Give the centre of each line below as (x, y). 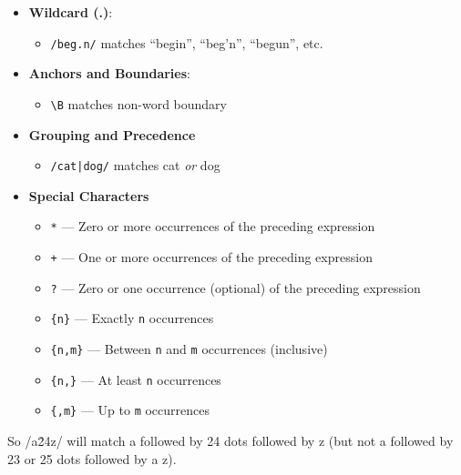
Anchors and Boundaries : (109, 73)
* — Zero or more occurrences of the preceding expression (213, 226)
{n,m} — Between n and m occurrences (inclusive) (189, 348)
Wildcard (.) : (71, 12)
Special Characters (89, 195)
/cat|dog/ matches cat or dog (135, 165)
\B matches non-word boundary (138, 103)
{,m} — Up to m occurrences (130, 410)
